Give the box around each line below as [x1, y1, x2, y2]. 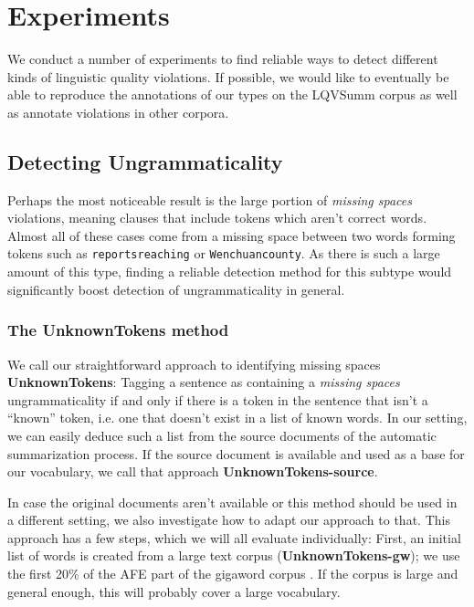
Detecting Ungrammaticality [7, 147, 283, 175]
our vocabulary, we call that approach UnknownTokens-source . [7, 462, 378, 481]
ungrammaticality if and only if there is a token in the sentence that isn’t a [7, 390, 428, 409]
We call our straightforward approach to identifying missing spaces [7, 354, 381, 373]
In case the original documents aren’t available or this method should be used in [7, 492, 458, 511]
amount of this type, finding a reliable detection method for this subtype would [7, 262, 452, 281]
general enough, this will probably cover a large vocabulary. [7, 581, 341, 601]
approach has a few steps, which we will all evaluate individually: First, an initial [7, 528, 461, 547]
